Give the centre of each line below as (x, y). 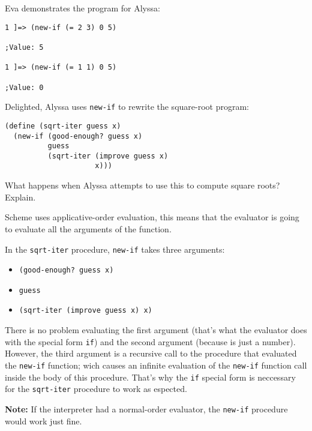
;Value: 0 (24, 87)
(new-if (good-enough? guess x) (78, 136)
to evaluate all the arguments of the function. (88, 228)
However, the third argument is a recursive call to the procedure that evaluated (151, 353)
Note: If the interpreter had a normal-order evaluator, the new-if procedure (146, 408)
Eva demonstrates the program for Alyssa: (82, 8)
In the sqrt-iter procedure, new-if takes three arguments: (115, 249)
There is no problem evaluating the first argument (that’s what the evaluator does (156, 330)
